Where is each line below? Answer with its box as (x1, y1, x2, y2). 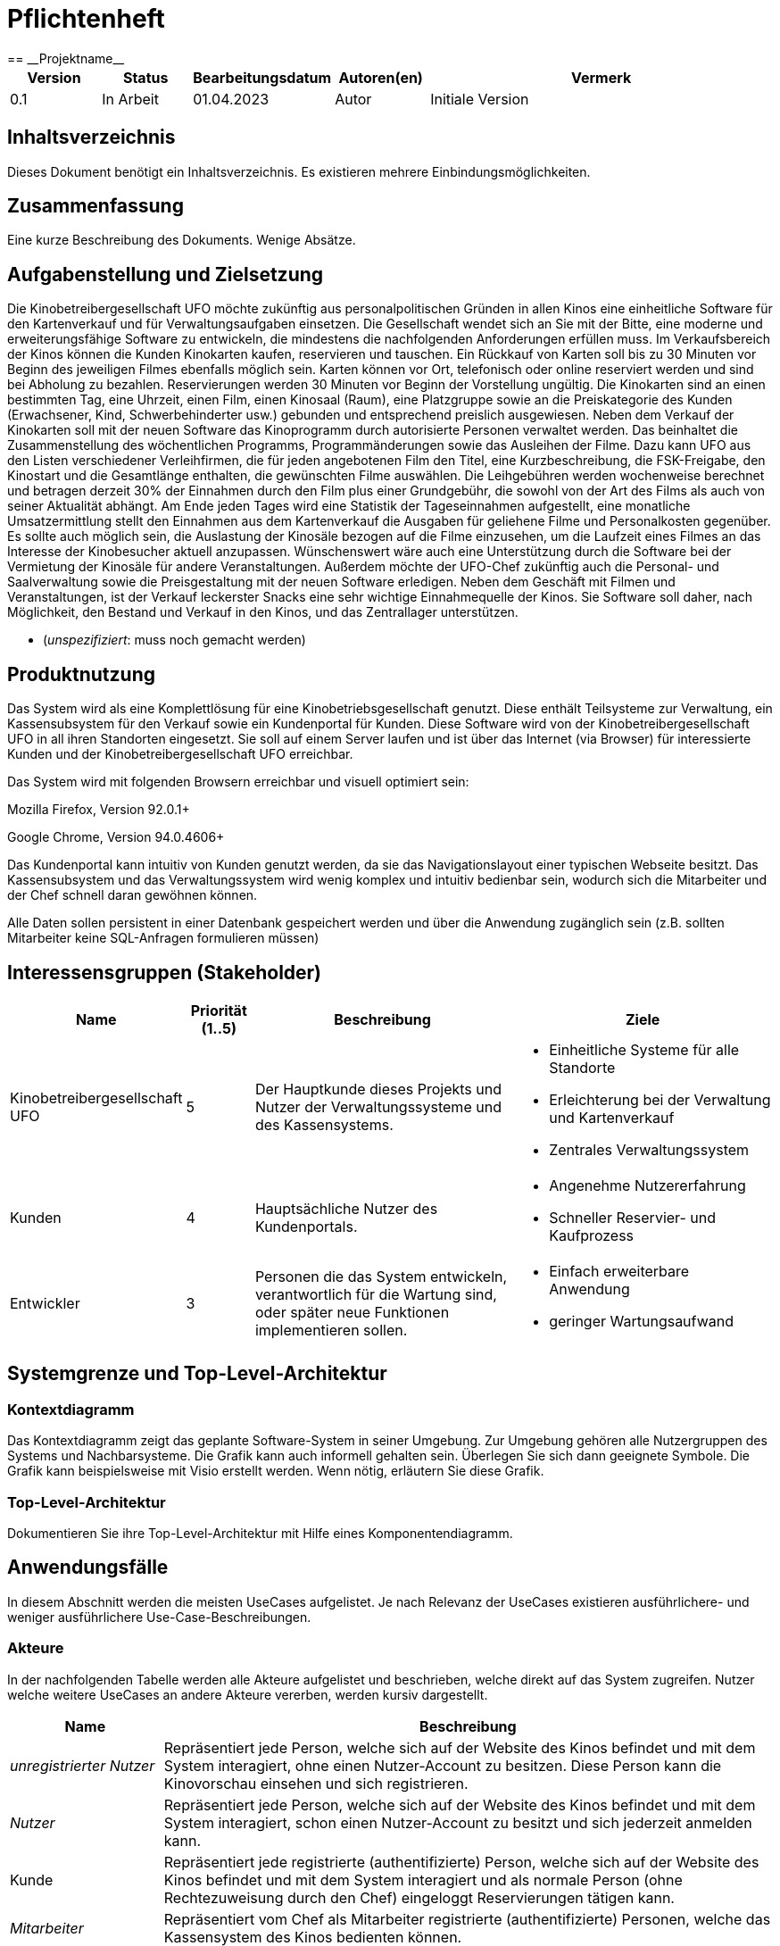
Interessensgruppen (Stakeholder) (7, 961, 322, 984)
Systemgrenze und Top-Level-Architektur (7, 1362, 387, 1385)
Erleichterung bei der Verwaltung (549, 1090, 771, 1109)
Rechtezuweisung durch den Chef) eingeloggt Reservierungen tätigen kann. (163, 1888, 675, 1907)
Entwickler (10, 1293, 80, 1312)
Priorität (190, 1001, 247, 1019)
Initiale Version (430, 89, 529, 108)
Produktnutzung (7, 662, 155, 686)
